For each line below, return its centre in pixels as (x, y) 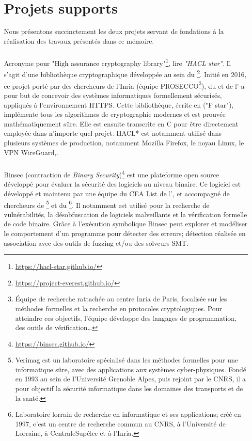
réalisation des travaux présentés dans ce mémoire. (79, 40)
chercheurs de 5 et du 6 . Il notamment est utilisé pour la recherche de (107, 204)
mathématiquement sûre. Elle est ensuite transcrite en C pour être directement (121, 123)
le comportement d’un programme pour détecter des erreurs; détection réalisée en (125, 233)
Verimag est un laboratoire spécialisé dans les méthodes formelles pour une (127, 360)
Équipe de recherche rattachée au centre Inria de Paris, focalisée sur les (121, 299)
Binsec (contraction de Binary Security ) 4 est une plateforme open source (111, 174)
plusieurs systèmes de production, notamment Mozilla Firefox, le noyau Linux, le (124, 142)
